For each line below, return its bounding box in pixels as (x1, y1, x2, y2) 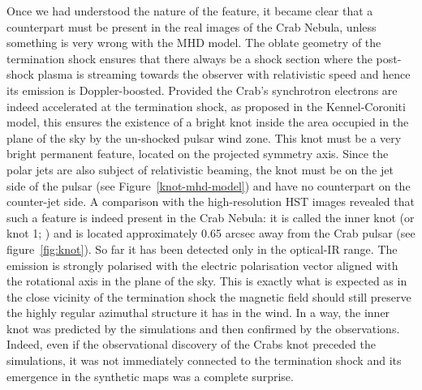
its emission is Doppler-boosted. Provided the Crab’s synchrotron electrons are (6, 81, 398, 98)
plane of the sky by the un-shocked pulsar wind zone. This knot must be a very (6, 129, 402, 146)
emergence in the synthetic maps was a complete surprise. (6, 367, 294, 384)
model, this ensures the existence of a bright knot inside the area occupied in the (6, 114, 409, 131)
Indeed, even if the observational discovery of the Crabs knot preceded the (6, 336, 376, 353)
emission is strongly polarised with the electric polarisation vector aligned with (6, 256, 398, 273)
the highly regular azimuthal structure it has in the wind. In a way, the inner (6, 304, 390, 321)
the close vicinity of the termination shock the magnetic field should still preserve (6, 288, 411, 305)
